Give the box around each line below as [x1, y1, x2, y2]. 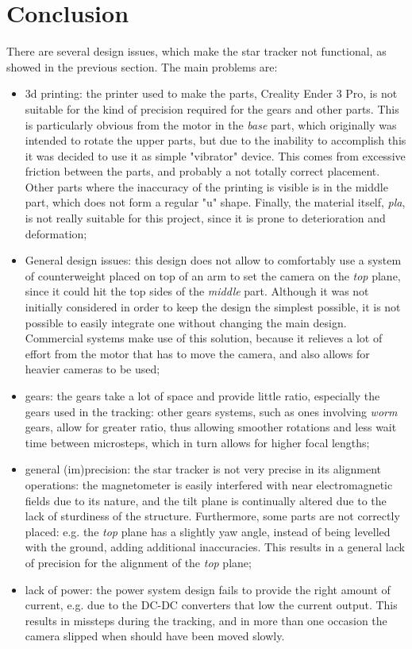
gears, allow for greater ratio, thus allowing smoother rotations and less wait [25, 419, 397, 435]
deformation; [25, 225, 87, 241]
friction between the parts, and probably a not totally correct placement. [25, 163, 380, 180]
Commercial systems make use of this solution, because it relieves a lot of [25, 330, 383, 346]
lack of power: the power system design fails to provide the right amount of [25, 581, 391, 597]
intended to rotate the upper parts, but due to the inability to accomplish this [25, 132, 406, 149]
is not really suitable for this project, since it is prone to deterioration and [25, 210, 386, 226]
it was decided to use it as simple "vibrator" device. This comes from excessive [25, 147, 406, 164]
